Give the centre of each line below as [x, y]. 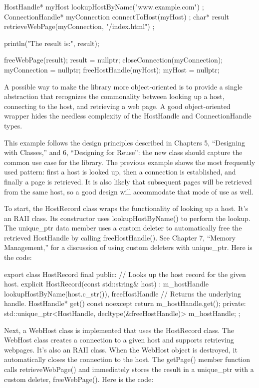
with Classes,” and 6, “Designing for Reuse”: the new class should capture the [123, 152]
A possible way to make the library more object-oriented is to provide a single [123, 86]
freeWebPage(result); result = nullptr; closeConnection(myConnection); [114, 60]
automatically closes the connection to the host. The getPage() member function [127, 359]
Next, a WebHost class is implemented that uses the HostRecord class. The [119, 330]
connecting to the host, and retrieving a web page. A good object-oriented [117, 106]
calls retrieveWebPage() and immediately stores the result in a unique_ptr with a [129, 369]
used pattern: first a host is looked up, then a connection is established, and [120, 172]
